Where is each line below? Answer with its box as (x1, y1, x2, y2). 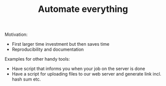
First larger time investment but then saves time (11, 41, 110, 47)
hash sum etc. (11, 76, 41, 83)
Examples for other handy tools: (4, 56, 70, 62)
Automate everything (38, 3, 128, 15)
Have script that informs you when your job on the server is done (11, 66, 145, 72)
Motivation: (4, 31, 28, 38)
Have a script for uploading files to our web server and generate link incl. (11, 71, 162, 77)
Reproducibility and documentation (11, 46, 84, 53)
